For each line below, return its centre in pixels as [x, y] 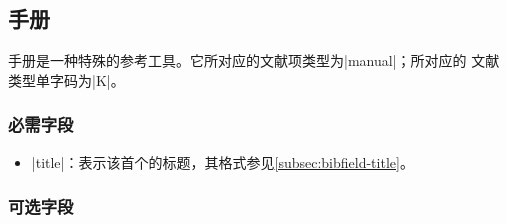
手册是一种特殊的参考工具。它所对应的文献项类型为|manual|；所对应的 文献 [254, 60]
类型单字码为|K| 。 [66, 79]
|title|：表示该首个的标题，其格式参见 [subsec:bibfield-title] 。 [222, 161]
